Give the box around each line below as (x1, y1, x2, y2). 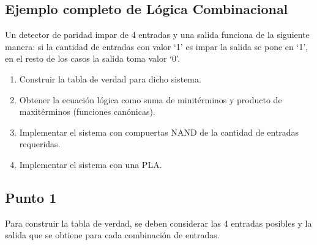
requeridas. (19, 137, 61, 150)
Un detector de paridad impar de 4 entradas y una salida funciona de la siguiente (5, 28, 310, 41)
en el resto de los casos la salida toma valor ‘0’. (5, 52, 180, 65)
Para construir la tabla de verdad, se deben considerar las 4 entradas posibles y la (5, 216, 312, 229)
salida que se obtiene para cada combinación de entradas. (5, 229, 220, 241)
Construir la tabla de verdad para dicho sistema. (19, 72, 201, 85)
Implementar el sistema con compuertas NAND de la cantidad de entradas (19, 125, 299, 138)
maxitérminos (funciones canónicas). (19, 105, 155, 118)
